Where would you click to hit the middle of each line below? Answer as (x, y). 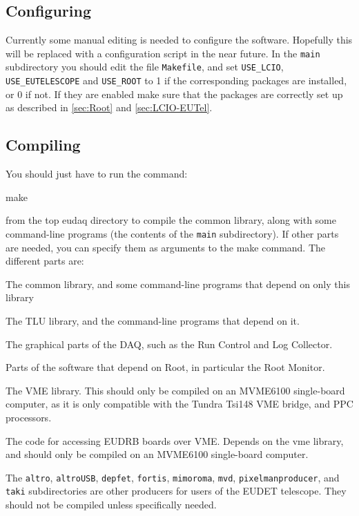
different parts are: (45, 261)
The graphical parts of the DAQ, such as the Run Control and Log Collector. (169, 344)
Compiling (43, 145)
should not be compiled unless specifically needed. (111, 505)
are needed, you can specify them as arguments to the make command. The (166, 247)
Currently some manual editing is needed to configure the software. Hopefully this (179, 40)
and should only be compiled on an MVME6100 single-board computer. (157, 454)
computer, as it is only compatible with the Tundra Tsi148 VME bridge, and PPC (179, 404)
